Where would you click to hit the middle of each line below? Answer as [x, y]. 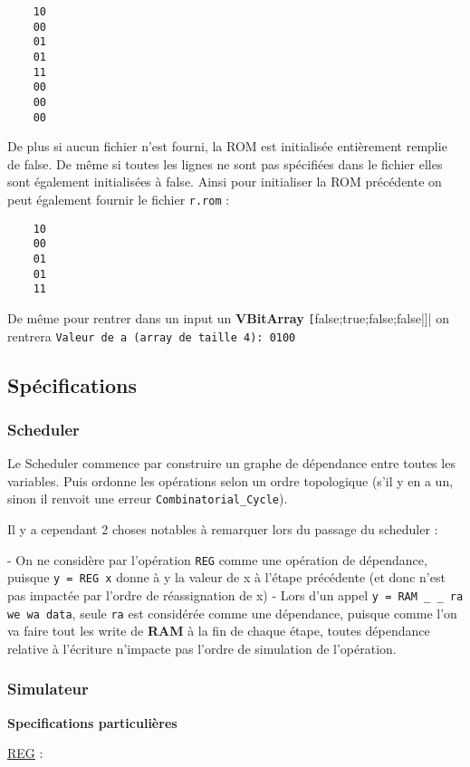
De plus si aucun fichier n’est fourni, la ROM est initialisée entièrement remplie [227, 146]
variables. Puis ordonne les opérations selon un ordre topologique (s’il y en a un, [230, 480]
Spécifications [72, 384]
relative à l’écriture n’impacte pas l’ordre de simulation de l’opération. [202, 648]
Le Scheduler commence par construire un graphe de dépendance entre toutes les [231, 463]
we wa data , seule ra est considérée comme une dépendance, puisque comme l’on [232, 613]
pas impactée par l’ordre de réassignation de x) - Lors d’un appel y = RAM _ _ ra [235, 595]
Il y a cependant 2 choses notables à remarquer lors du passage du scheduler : [223, 529]
